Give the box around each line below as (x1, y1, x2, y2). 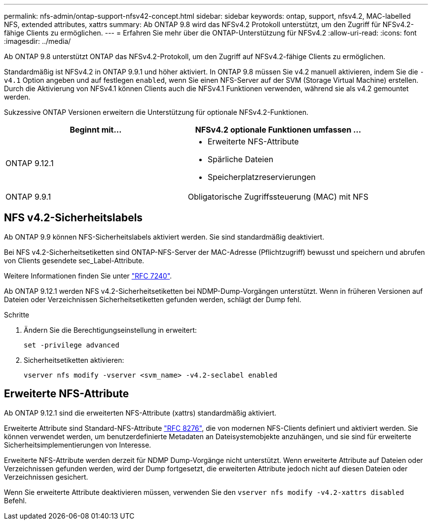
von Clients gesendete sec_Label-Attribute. (4, 256, 144, 265)
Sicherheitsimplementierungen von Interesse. (4, 440, 151, 449)
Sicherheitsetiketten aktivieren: (24, 355, 124, 364)
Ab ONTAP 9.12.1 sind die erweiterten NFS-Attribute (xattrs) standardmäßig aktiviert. (4, 408, 277, 417)
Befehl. (4, 496, 27, 505)
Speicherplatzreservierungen (207, 172, 316, 182)
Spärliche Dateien (207, 154, 274, 164)
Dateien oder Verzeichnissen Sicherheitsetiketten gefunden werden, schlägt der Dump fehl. (4, 295, 301, 304)
